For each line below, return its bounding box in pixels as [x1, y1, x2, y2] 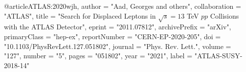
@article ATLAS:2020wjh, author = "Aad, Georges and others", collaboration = [4, 1, 241, 11]
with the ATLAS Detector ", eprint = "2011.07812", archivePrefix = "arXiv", [4, 22, 231, 32]
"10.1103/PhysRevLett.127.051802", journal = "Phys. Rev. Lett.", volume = [4, 41, 231, 51]
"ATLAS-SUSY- [194, 50, 243, 61]
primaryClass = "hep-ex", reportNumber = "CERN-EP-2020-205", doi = [4, 31, 221, 41]
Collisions [210, 10, 239, 21]
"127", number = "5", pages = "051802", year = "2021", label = [4, 50, 193, 61]
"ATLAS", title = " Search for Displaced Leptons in [4, 10, 156, 21]
